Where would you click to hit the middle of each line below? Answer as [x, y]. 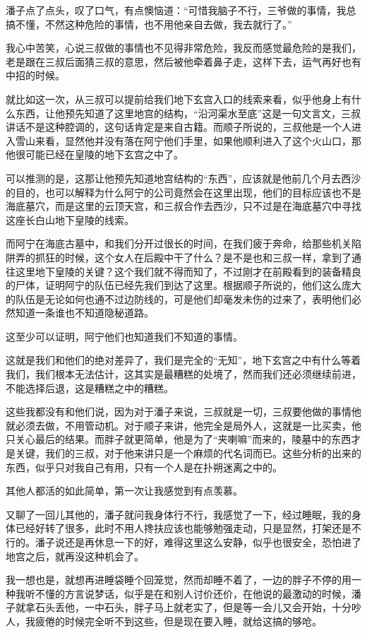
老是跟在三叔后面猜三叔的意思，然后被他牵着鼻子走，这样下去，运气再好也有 [183, 61]
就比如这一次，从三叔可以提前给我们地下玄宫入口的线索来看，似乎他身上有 [179, 99]
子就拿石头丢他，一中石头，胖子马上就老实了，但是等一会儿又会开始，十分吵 [183, 607]
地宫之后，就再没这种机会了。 [75, 556]
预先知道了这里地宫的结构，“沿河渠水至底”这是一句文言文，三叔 [213, 113]
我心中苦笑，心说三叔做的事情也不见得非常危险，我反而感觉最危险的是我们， [183, 48]
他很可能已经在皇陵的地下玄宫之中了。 [95, 154]
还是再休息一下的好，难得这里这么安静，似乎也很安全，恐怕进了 [213, 542]
